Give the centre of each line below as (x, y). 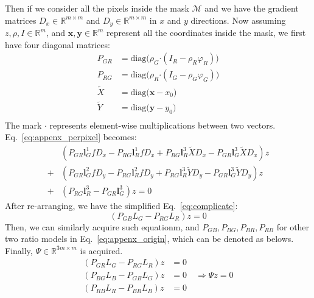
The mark (23, 125)
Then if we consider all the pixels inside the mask (97, 8)
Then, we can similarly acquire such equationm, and (102, 226)
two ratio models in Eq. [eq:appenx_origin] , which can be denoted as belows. (149, 239)
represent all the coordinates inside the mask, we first (206, 33)
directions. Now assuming (238, 20)
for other (293, 226)
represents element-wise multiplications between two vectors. (162, 125)
